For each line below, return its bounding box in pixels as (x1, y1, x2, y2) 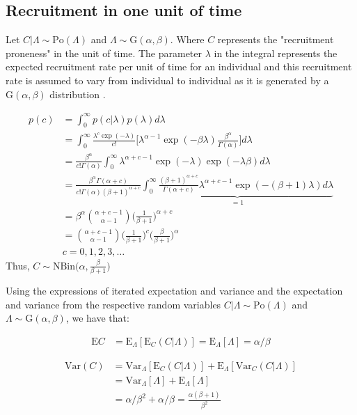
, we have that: (65, 311, 129, 325)
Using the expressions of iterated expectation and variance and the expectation (6, 283, 343, 297)
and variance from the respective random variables (6, 297, 221, 311)
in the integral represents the (214, 45, 338, 60)
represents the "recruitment (217, 32, 334, 47)
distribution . (49, 86, 106, 101)
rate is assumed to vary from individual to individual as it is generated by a (6, 72, 329, 87)
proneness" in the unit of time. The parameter (6, 45, 203, 60)
